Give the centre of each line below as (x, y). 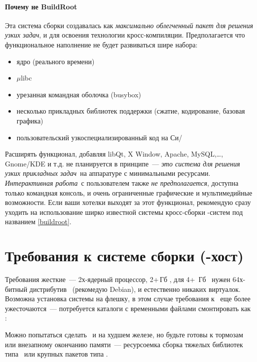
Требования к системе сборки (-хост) (124, 256)
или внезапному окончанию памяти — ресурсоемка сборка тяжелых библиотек (124, 344)
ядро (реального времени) (55, 61)
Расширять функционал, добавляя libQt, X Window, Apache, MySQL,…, (114, 154)
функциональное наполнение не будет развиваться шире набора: (101, 44)
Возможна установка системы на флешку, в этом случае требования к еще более (128, 299)
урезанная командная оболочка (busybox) (79, 94)
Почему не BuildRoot (41, 6)
